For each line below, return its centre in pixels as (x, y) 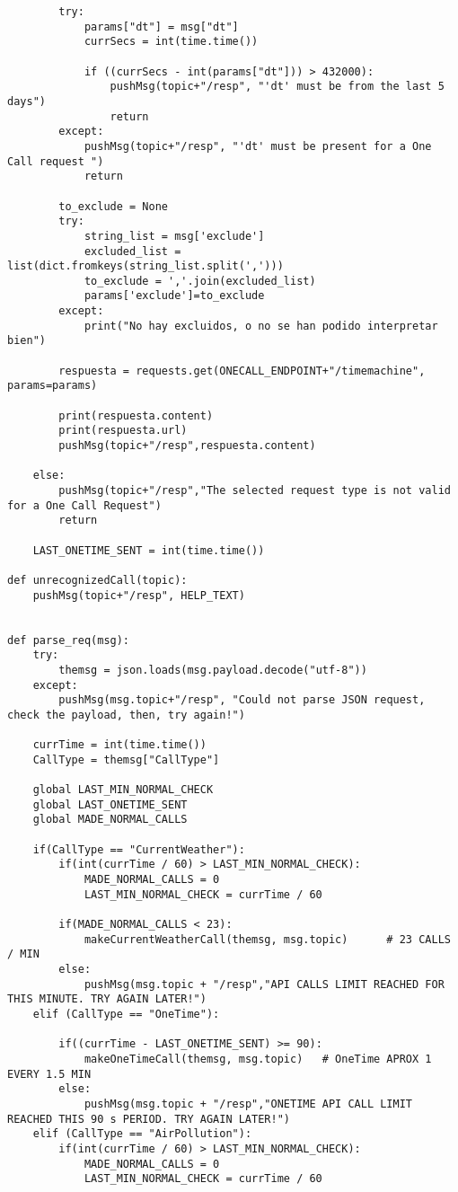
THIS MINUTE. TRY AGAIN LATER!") (107, 999)
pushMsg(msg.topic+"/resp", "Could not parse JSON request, (242, 700)
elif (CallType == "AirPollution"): (142, 1134)
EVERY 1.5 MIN (49, 1074)
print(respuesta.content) (136, 415)
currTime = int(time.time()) (119, 745)
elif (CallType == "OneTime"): (126, 1014)
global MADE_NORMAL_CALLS (110, 820)
